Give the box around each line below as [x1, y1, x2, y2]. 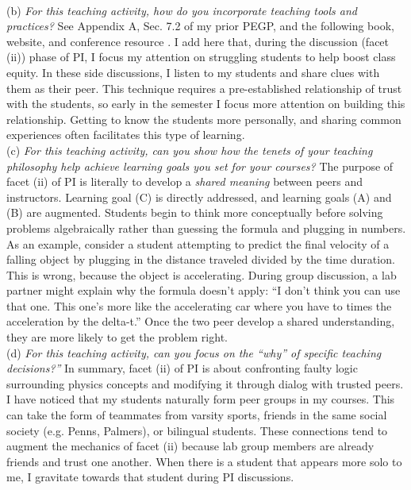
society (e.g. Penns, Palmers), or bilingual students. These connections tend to [6, 422, 388, 438]
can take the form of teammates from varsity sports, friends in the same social [6, 407, 387, 423]
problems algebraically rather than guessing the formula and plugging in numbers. [6, 219, 406, 236]
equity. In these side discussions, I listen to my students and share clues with [6, 64, 380, 80]
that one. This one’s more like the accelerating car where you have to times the [6, 297, 392, 314]
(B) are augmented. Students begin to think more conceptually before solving [6, 204, 383, 221]
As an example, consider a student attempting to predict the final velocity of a [6, 235, 390, 252]
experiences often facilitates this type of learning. [6, 126, 245, 143]
